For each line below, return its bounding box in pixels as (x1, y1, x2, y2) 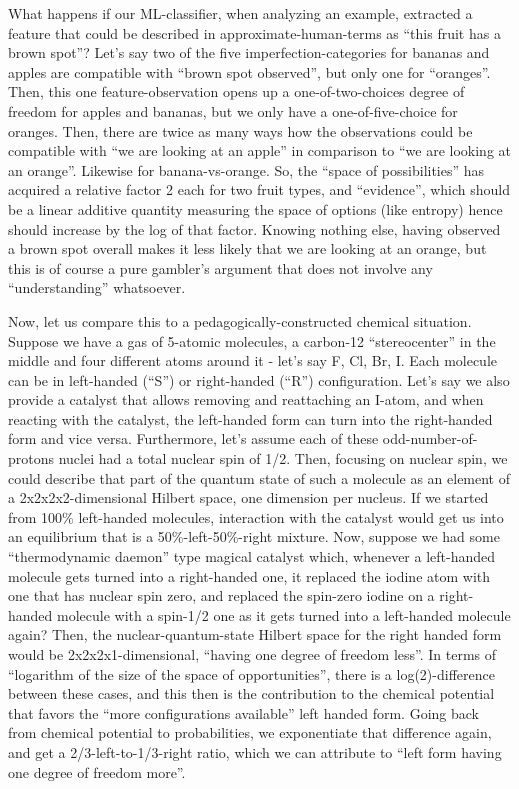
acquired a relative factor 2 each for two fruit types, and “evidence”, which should (8, 179, 511, 200)
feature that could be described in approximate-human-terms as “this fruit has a (8, 22, 501, 43)
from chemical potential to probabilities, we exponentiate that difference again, (8, 722, 492, 743)
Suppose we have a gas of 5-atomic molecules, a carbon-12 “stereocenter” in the (8, 330, 496, 351)
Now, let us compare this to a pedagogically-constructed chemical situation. (8, 310, 472, 331)
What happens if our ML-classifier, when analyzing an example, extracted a (8, 3, 473, 23)
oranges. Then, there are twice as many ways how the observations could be (8, 120, 473, 141)
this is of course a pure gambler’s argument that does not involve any (8, 257, 433, 278)
